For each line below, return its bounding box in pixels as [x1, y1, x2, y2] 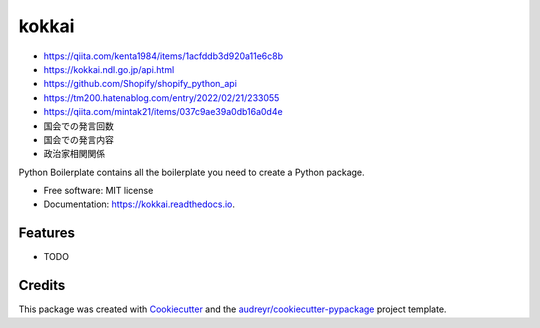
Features [18, 225, 75, 242]
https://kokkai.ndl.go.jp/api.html [43, 63, 175, 75]
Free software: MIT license [43, 185, 154, 197]
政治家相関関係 [43, 148, 105, 160]
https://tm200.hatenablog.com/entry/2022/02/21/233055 [43, 91, 280, 104]
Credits [18, 277, 66, 294]
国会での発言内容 [43, 133, 114, 145]
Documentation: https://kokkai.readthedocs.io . [43, 198, 235, 210]
